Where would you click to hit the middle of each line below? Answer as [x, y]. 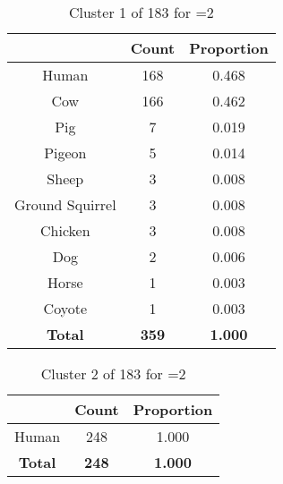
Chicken [65, 230]
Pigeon [65, 153]
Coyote [65, 308]
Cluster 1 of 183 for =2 [141, 12]
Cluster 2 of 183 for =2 [113, 374]
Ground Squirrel [65, 204]
